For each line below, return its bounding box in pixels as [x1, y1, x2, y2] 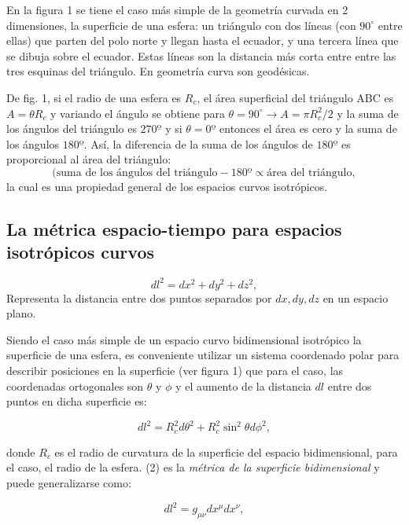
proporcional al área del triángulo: [6, 151, 171, 167]
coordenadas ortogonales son [6, 377, 144, 394]
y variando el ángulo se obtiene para [50, 105, 225, 121]
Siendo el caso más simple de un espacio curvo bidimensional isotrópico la [6, 331, 362, 347]
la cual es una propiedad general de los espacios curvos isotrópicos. [6, 178, 328, 194]
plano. [6, 305, 36, 321]
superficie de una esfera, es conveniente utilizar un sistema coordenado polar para [6, 347, 400, 363]
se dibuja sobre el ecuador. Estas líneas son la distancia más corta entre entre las [6, 47, 396, 64]
